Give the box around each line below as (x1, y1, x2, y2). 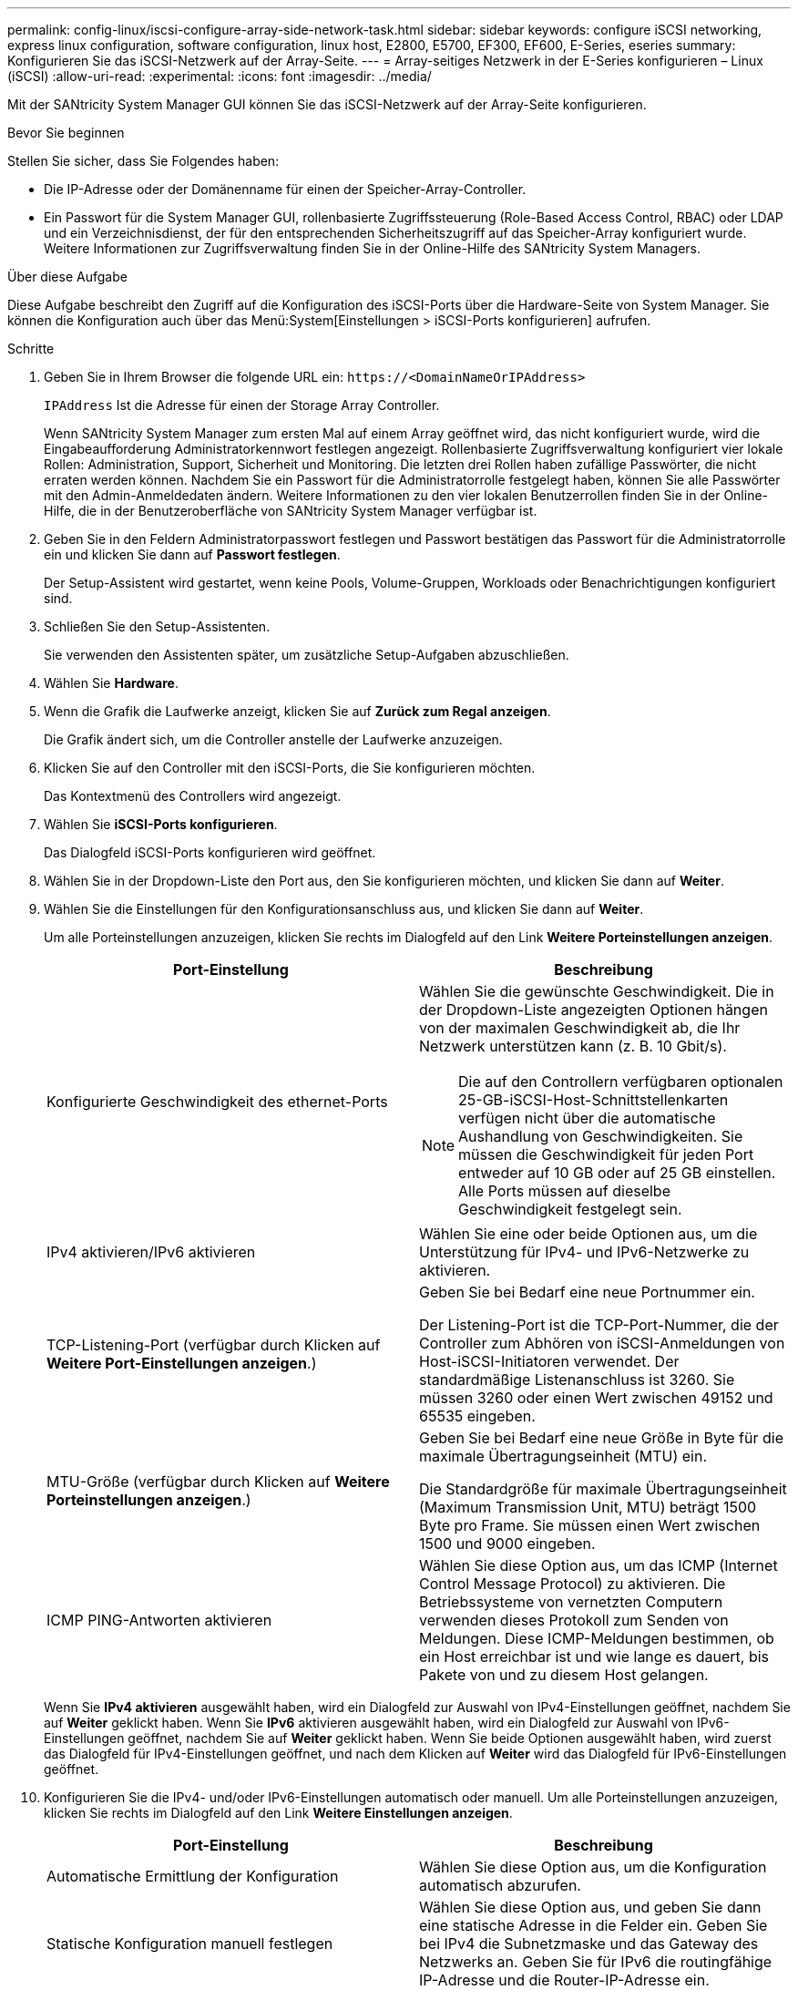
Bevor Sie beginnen (7, 125, 125, 140)
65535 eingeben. (419, 1407, 536, 1425)
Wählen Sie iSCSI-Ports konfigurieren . (44, 816, 278, 832)
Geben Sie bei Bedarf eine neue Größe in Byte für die (419, 1429, 783, 1447)
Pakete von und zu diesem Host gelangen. (419, 1666, 709, 1684)
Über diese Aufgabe (7, 269, 128, 284)
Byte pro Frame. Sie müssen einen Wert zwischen (419, 1516, 761, 1534)
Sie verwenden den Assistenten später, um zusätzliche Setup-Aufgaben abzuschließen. (44, 647, 569, 662)
